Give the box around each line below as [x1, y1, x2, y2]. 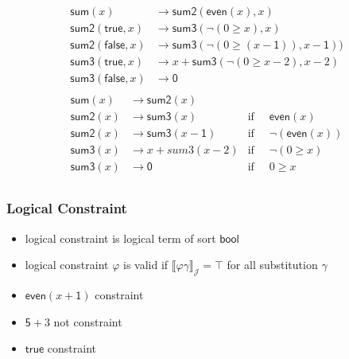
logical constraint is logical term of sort [25, 229, 216, 246]
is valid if [123, 256, 169, 273]
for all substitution [227, 256, 318, 273]
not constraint [53, 313, 122, 330]
